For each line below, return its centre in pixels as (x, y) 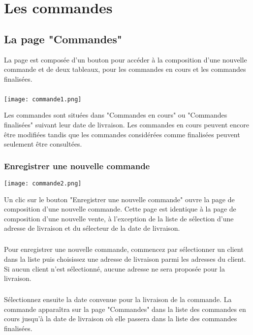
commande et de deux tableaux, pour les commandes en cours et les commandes (125, 69)
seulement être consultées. (43, 144)
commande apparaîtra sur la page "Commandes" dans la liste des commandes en (125, 309)
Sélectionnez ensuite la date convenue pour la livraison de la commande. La (118, 299)
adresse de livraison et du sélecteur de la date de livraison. (92, 228)
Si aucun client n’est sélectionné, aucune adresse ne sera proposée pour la (114, 268)
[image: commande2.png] (43, 183)
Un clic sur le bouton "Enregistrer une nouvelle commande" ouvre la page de (119, 199)
